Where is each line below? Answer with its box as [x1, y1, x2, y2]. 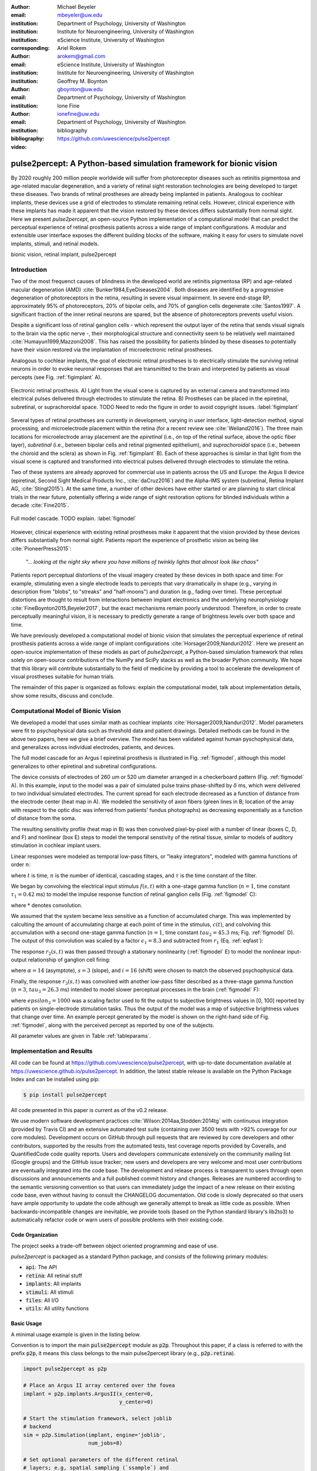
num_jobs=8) [88, 1439, 123, 1446]
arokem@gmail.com [57, 53, 106, 60]
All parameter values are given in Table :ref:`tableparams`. [11, 1033, 151, 1040]
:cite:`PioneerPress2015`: [11, 545, 72, 552]
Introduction [11, 265, 47, 274]
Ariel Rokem [57, 44, 86, 51]
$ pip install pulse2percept [23, 1091, 107, 1099]
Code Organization [11, 1232, 58, 1239]
